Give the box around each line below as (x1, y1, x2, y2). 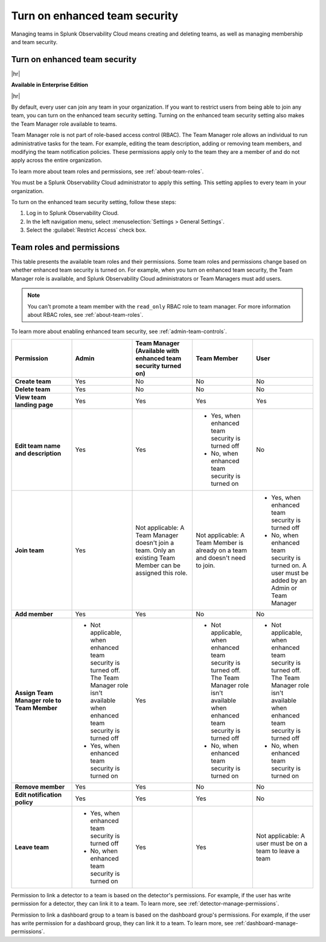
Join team (14, 546, 45, 555)
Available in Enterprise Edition (11, 81, 89, 89)
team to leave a (255, 847, 300, 855)
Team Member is (196, 538, 244, 547)
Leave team (14, 842, 50, 851)
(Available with (135, 346, 179, 355)
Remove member (14, 782, 65, 791)
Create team (14, 377, 51, 386)
